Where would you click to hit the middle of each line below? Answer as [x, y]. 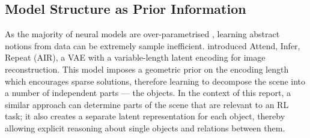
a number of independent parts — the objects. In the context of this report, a [148, 93]
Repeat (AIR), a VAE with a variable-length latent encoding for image [135, 57]
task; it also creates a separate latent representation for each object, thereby [145, 116]
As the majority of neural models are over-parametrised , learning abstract [142, 34]
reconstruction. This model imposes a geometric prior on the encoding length [147, 69]
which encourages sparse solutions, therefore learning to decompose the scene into [155, 81]
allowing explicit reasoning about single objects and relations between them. [145, 127]
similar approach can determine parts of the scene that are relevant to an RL [147, 104]
